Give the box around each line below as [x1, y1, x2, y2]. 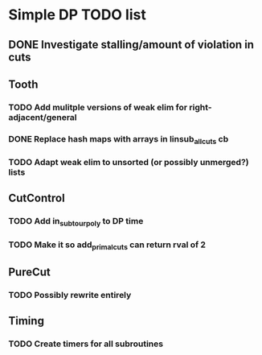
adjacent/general [8, 111, 78, 122]
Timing [8, 314, 44, 328]
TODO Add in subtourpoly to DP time [8, 216, 144, 229]
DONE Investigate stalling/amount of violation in [8, 38, 255, 52]
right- [188, 101, 212, 113]
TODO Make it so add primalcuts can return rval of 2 [8, 239, 207, 251]
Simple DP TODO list [8, 6, 146, 24]
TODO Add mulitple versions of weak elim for [8, 101, 187, 113]
